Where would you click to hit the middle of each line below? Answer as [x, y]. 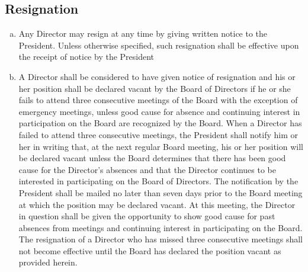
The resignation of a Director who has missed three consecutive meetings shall [161, 239]
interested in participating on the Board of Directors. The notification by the [158, 181]
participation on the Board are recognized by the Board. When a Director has [160, 123]
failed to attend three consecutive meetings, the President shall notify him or [158, 134]
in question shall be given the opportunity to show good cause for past [147, 216]
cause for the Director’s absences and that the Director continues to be [147, 169]
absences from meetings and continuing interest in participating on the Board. [161, 227]
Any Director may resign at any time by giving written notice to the [143, 33]
